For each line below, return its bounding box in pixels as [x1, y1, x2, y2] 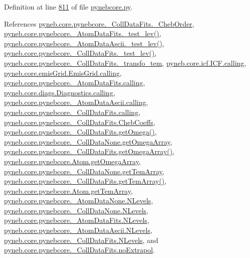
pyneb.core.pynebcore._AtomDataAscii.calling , [4, 97, 148, 107]
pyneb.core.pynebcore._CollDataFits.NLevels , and [4, 234, 158, 245]
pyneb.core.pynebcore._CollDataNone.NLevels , [4, 205, 148, 215]
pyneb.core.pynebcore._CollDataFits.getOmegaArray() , [4, 146, 175, 157]
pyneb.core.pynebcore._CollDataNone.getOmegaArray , [4, 136, 172, 147]
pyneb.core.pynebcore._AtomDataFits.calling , [4, 77, 145, 88]
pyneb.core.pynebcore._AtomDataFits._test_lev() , [4, 28, 161, 39]
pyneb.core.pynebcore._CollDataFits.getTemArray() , [4, 176, 167, 186]
